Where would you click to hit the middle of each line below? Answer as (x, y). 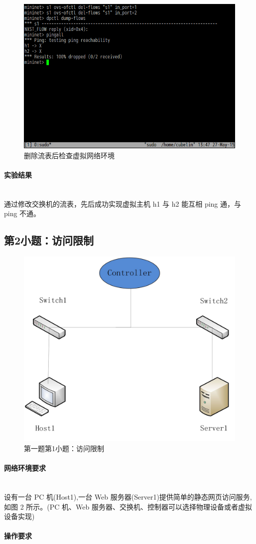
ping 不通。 (22, 213)
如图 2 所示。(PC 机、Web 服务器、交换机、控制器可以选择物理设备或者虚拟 (128, 506)
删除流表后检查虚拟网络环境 (69, 155)
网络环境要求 (25, 468)
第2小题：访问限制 (49, 240)
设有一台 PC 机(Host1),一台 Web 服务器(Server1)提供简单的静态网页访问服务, (128, 496)
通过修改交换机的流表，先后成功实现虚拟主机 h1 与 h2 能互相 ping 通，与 (123, 203)
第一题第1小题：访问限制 (64, 448)
